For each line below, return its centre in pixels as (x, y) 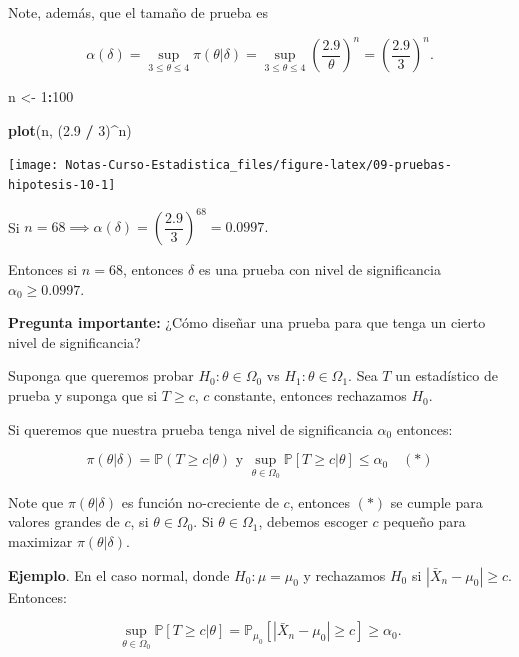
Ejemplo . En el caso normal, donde (119, 574)
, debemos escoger (313, 521)
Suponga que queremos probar (101, 375)
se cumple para (436, 501)
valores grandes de (64, 521)
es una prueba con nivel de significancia (319, 269)
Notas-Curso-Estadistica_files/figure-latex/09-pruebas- (258, 165)
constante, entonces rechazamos (310, 395)
